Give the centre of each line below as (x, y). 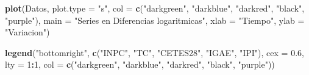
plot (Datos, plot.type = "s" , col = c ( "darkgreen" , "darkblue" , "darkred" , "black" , (155, 8)
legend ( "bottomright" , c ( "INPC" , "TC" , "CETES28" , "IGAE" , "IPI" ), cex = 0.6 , (154, 52)
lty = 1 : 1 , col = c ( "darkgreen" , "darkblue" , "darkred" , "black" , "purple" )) (140, 64)
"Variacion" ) (27, 32)
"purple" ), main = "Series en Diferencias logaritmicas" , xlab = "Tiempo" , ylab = (155, 20)
